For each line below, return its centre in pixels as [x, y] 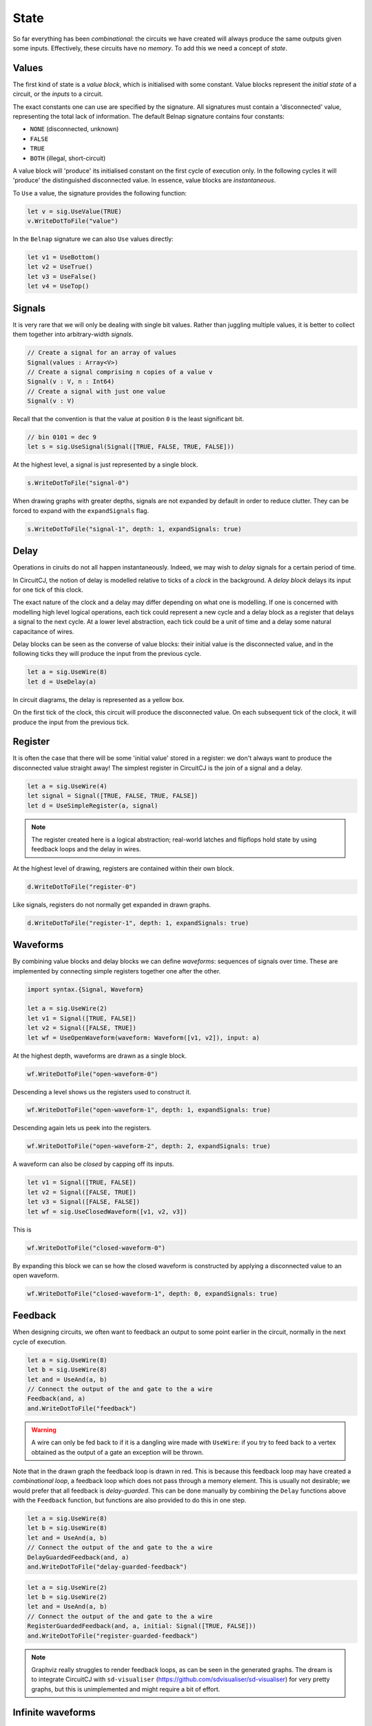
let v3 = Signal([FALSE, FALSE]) [84, 1202]
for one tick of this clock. [48, 590]
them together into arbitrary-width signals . [73, 334]
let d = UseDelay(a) [62, 681]
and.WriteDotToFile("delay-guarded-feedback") [107, 1567]
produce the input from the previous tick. [71, 722]
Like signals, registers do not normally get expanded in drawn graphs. [112, 904]
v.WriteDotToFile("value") [73, 221]
